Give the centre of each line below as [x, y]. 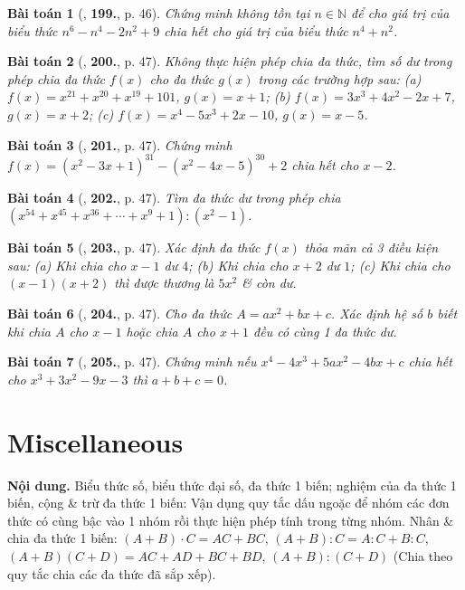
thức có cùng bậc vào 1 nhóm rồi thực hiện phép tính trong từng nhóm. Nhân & [231, 520]
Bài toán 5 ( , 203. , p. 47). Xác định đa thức [134, 247]
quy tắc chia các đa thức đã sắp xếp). [112, 573]
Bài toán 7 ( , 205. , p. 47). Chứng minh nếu [132, 362]
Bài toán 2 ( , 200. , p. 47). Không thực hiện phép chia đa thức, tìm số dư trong [230, 61]
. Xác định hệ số [377, 314]
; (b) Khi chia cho [238, 265]
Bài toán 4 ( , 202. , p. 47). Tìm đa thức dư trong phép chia [174, 197]
